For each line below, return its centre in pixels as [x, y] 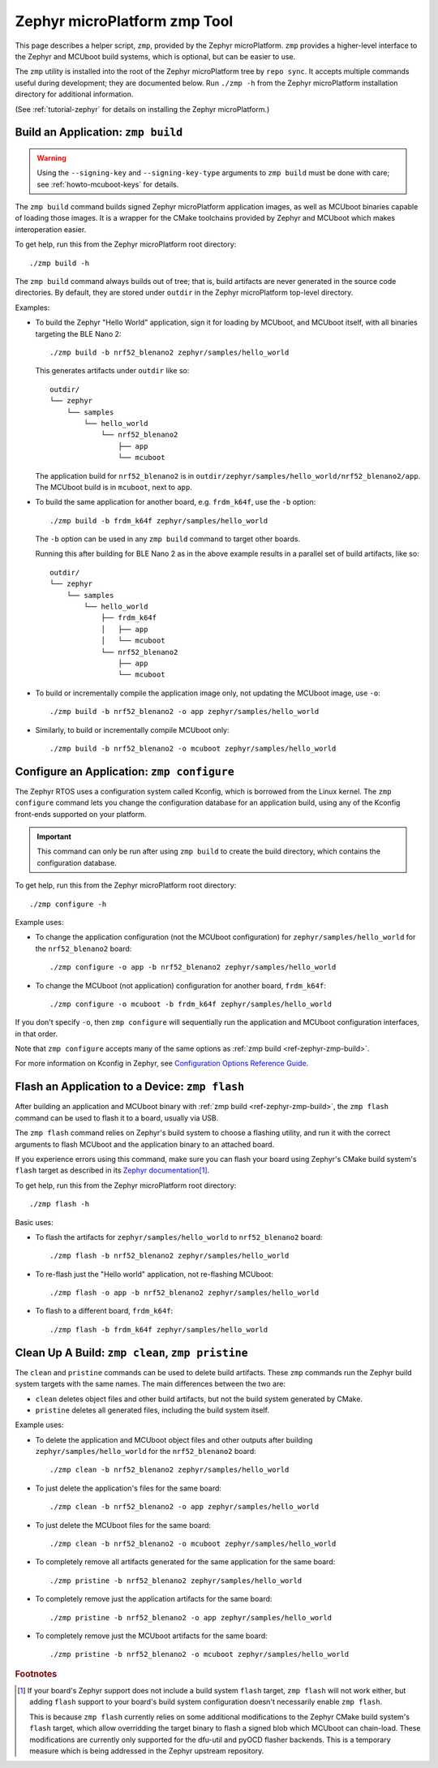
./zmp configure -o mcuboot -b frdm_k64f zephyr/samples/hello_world [191, 1004]
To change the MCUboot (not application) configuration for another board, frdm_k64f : [180, 985]
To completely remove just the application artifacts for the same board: [154, 1599]
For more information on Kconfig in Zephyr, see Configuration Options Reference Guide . [162, 1064]
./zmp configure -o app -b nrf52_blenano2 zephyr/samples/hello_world [193, 967]
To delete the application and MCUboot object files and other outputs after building [174, 1439]
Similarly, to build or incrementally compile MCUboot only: [132, 729]
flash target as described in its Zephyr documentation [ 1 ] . [112, 1170]
